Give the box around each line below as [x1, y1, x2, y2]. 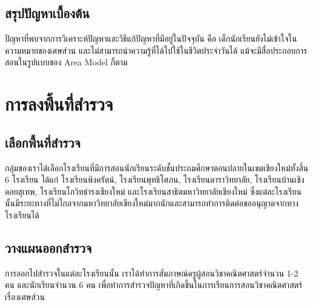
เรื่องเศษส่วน [5, 290, 45, 303]
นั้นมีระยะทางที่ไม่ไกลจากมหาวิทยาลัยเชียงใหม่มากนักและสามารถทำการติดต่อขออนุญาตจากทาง [5, 197, 299, 209]
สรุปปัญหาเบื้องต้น [5, 4, 90, 22]
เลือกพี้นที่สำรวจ [5, 133, 81, 151]
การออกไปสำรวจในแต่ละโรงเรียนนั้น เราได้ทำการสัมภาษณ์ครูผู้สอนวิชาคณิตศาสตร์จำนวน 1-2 [5, 266, 298, 279]
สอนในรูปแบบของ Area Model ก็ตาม [5, 56, 128, 68]
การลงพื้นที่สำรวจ [5, 91, 113, 116]
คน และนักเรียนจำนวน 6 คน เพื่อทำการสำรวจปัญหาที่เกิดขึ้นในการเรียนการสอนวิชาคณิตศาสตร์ [5, 278, 303, 291]
